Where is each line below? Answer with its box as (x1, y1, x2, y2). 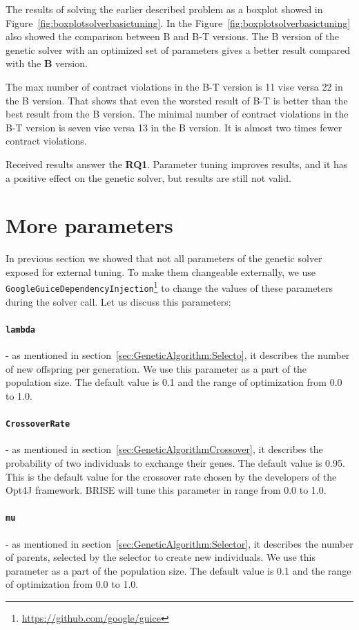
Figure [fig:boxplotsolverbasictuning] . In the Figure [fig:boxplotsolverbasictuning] (6, 15, 351, 30)
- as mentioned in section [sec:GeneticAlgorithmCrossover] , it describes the (6, 442, 323, 456)
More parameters (6, 211, 173, 239)
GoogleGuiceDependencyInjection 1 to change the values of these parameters (6, 279, 333, 295)
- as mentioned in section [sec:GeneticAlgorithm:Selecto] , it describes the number (6, 348, 350, 362)
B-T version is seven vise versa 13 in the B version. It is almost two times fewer (6, 120, 342, 134)
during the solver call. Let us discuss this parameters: (6, 294, 231, 308)
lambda (6, 324, 35, 335)
